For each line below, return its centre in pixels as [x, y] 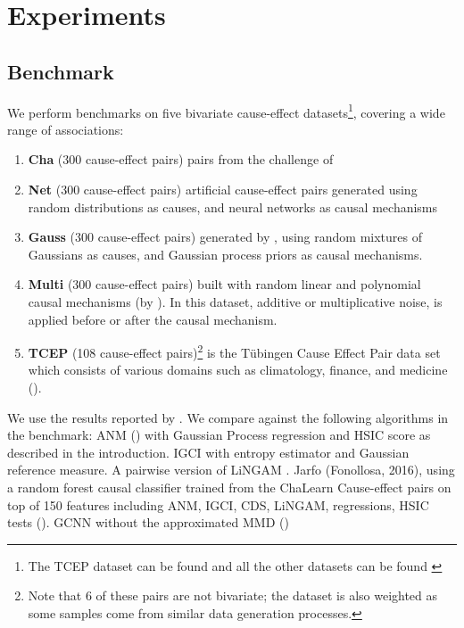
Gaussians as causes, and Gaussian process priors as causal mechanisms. [225, 254]
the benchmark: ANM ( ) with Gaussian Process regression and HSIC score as [219, 435]
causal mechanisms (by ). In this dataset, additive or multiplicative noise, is [235, 301]
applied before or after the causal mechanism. [153, 319]
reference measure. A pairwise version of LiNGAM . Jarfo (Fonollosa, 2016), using [231, 470]
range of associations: [66, 129]
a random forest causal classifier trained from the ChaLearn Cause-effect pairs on [229, 487]
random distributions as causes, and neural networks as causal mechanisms [233, 207]
